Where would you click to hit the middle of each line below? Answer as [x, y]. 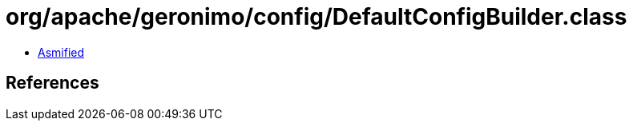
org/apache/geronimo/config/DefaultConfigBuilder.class [316, 17]
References [52, 83]
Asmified [61, 52]
